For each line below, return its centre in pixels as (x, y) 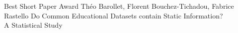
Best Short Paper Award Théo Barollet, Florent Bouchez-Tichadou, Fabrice (119, 6)
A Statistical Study (33, 25)
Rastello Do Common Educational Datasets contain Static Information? (114, 15)
